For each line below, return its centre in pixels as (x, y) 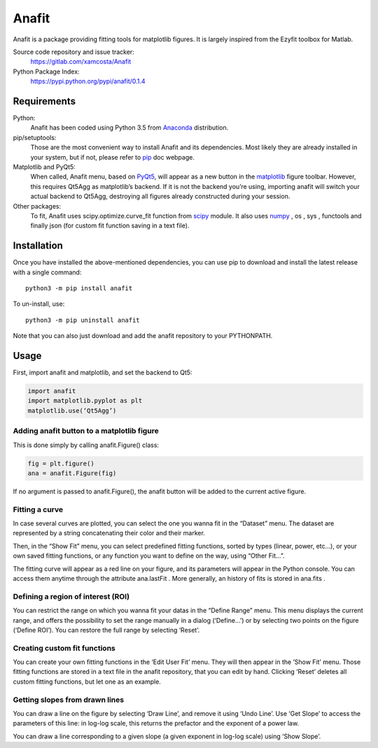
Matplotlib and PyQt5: (44, 167)
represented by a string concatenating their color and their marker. (109, 533)
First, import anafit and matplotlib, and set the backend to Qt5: (103, 373)
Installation (38, 246)
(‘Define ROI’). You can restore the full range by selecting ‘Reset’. (106, 630)
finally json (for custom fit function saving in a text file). (110, 226)
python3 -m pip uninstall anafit (83, 320)
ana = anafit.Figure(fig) (72, 473)
